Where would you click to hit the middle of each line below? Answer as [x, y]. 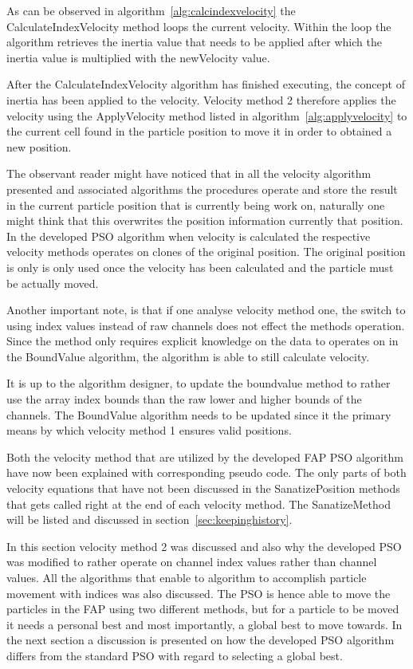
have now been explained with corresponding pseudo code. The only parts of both [206, 472]
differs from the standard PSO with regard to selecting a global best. [175, 655]
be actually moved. [53, 283]
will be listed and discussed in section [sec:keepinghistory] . [149, 519]
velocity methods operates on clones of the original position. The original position [206, 252]
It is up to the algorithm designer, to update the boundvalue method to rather [199, 383]
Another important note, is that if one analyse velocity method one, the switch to [206, 310]
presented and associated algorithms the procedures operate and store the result [202, 189]
